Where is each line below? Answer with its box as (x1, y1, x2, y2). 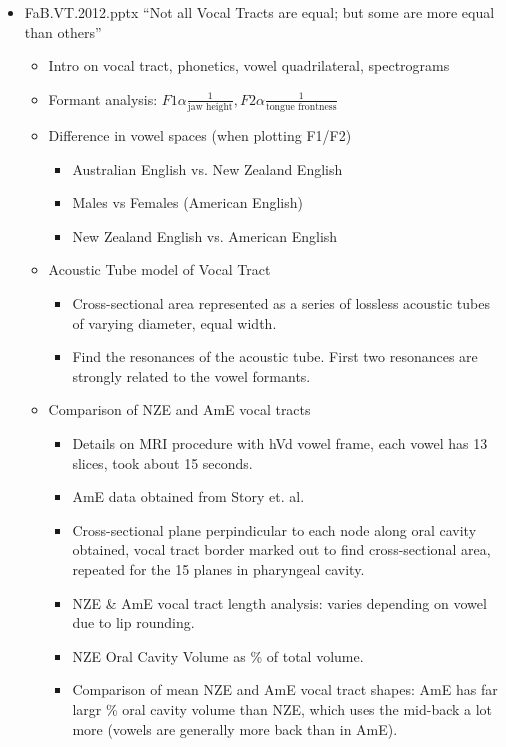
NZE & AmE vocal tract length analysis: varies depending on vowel (72, 592, 487, 613)
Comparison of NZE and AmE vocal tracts (48, 399, 311, 420)
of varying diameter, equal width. (72, 312, 277, 333)
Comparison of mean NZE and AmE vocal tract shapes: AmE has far (72, 679, 498, 700)
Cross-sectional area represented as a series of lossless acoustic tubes (72, 293, 490, 314)
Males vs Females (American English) (72, 192, 303, 213)
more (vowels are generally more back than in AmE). (72, 718, 398, 739)
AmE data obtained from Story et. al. (72, 486, 305, 507)
